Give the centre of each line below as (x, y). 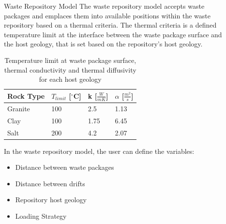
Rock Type (26, 96)
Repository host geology (51, 200)
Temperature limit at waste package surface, (70, 60)
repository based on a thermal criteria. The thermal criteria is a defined (110, 25)
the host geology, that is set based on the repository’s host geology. (103, 44)
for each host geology (70, 79)
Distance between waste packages (65, 167)
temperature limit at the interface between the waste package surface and (113, 34)
